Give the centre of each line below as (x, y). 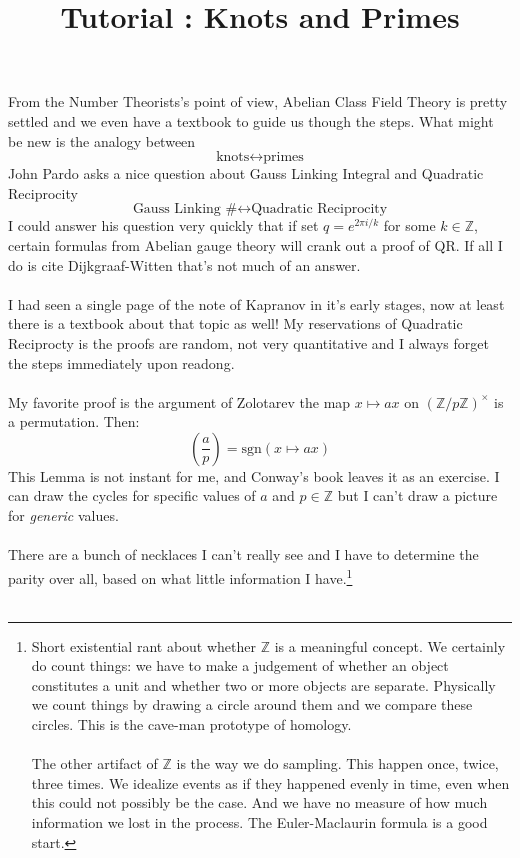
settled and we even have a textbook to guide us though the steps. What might (251, 120)
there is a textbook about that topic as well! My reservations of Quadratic (235, 323)
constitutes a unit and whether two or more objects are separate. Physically (263, 684)
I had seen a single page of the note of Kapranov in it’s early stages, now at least (256, 303)
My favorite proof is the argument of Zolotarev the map (179, 401)
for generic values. (63, 515)
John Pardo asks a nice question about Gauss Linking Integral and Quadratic (246, 173)
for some (409, 225)
